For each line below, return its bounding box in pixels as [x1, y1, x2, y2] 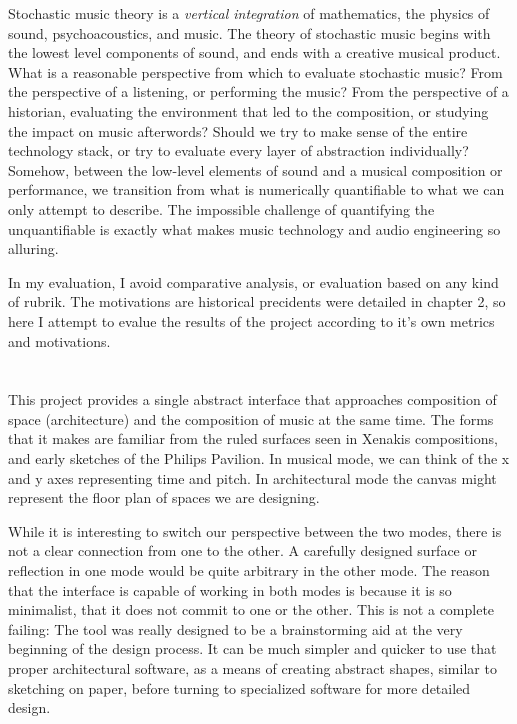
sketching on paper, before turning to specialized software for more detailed [8, 677, 471, 698]
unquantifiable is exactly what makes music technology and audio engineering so [8, 218, 501, 239]
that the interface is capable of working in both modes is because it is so [8, 579, 452, 600]
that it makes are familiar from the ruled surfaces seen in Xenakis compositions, [8, 428, 498, 449]
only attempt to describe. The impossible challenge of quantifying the [8, 198, 435, 219]
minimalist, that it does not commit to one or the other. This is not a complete [8, 599, 495, 620]
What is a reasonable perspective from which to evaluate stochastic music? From [8, 61, 503, 82]
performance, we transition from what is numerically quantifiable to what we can [8, 179, 505, 200]
